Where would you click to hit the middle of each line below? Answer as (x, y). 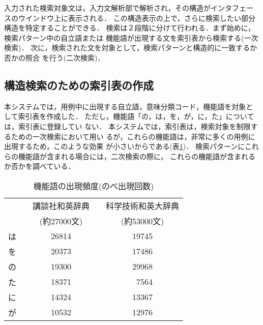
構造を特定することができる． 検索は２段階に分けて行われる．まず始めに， (129, 28)
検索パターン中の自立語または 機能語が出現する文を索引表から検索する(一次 (131, 37)
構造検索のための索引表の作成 (79, 85)
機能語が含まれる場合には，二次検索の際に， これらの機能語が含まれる (137, 156)
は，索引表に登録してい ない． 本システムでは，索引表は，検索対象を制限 (127, 126)
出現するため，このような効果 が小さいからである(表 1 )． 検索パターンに (124, 146)
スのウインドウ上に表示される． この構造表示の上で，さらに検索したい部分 (130, 18)
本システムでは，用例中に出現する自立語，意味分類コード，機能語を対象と (129, 106)
